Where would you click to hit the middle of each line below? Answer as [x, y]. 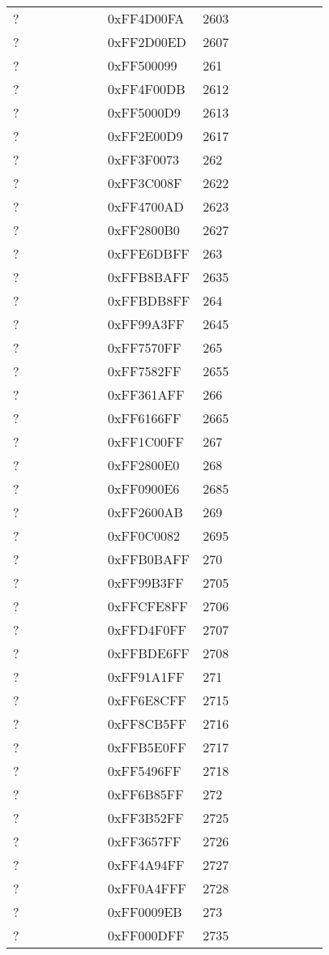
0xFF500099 [143, 65]
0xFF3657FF [145, 841]
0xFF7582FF [145, 371]
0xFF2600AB [145, 512]
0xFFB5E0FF [147, 747]
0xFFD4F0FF [147, 630]
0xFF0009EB [145, 912]
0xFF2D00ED [147, 42]
